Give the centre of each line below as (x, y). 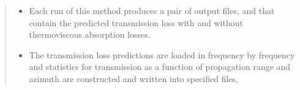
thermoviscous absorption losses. (90, 34)
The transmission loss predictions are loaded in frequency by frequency (162, 54)
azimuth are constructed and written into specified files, (133, 78)
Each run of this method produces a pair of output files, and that (152, 10)
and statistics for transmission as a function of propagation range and (160, 67)
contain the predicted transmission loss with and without (136, 22)
